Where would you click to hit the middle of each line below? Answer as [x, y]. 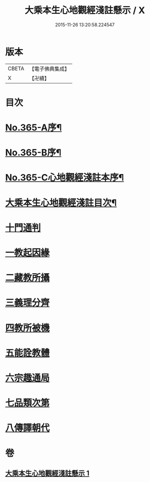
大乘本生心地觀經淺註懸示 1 [47, 473]
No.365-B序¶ [33, 153]
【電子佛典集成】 [49, 69]
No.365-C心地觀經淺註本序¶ [65, 178]
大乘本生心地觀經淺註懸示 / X [85, 10]
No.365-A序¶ [34, 128]
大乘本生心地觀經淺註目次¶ [61, 203]
